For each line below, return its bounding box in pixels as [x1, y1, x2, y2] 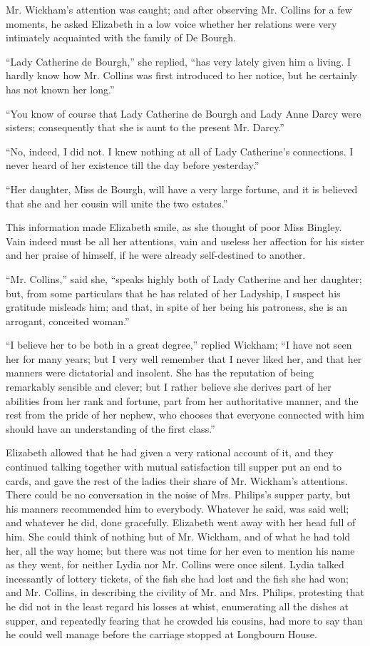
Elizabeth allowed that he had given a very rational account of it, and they [6, 445, 334, 460]
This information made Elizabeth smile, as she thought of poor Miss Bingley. [6, 220, 342, 235]
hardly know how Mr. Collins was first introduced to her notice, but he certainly [6, 68, 358, 83]
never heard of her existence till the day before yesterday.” [6, 158, 259, 173]
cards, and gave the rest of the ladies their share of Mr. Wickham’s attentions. [6, 473, 348, 488]
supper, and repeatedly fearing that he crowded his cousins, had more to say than [6, 612, 364, 627]
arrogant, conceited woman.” [6, 313, 130, 328]
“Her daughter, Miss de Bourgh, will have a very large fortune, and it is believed [6, 181, 358, 196]
